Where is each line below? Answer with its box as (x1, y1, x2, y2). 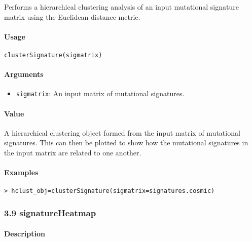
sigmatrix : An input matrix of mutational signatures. (16, 88, 185, 99)
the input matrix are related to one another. (4, 147, 141, 158)
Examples (4, 167, 39, 178)
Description (4, 228, 46, 238)
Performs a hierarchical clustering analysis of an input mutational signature (4, 2, 239, 12)
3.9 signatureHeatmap (4, 207, 96, 219)
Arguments (4, 69, 44, 79)
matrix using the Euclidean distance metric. (4, 11, 140, 22)
